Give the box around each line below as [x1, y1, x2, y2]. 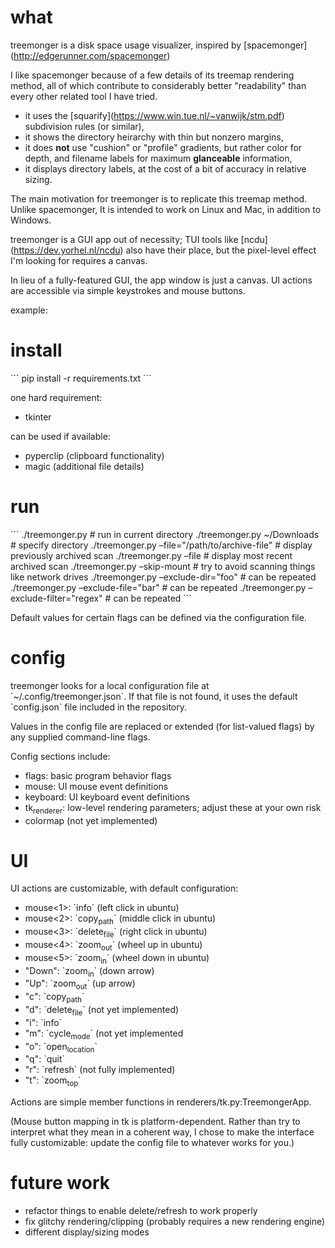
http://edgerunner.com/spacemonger [13, 49, 168, 61]
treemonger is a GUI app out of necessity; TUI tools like [10, 233, 239, 245]
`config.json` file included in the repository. [10, 701, 188, 713]
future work [10, 1172, 110, 1195]
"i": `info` [24, 1016, 63, 1028]
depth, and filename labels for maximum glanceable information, [24, 152, 293, 164]
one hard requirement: [10, 391, 103, 403]
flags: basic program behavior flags [24, 769, 172, 781]
